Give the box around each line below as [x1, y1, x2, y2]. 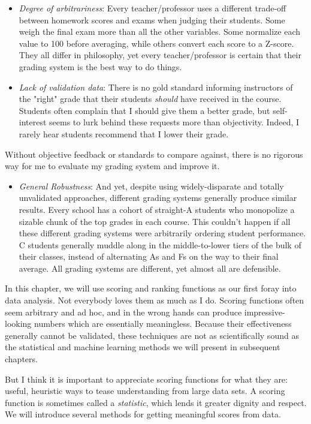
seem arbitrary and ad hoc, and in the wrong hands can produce [5, 305, 242, 318]
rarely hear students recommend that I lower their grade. [19, 127, 229, 140]
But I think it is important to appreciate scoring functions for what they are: [5, 372, 288, 385]
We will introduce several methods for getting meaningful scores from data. [5, 408, 281, 420]
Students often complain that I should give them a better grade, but [19, 104, 270, 116]
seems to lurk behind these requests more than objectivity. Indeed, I [49, 116, 300, 128]
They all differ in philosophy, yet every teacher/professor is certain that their [19, 49, 301, 61]
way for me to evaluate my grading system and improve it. [5, 160, 220, 172]
